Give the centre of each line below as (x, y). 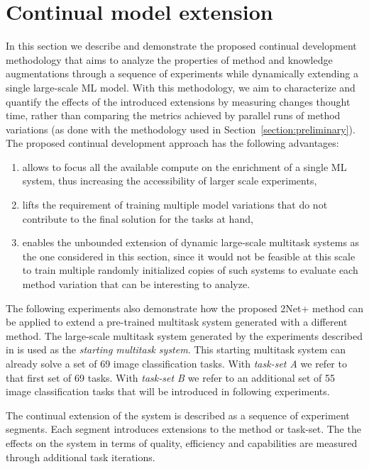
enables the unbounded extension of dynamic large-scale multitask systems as (191, 242)
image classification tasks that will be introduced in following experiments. (168, 391)
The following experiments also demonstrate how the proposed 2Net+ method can (185, 308)
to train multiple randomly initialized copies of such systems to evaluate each (190, 270)
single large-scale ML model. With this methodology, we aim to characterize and (181, 87)
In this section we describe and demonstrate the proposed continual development (181, 46)
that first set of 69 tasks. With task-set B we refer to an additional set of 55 (171, 377)
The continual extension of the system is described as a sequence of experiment (178, 415)
